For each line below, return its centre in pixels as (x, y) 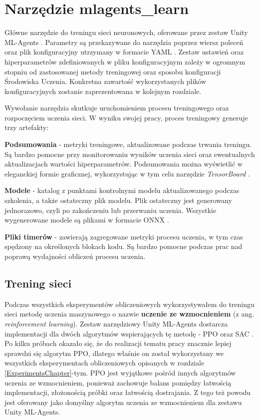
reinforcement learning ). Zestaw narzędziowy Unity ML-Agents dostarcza (116, 323)
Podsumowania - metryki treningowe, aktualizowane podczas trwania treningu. (128, 144)
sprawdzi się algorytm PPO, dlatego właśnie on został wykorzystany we (114, 353)
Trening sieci (38, 283)
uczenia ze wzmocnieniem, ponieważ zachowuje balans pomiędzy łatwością (118, 382)
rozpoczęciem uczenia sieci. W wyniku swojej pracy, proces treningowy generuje (126, 117)
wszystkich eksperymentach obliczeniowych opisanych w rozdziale (105, 363)
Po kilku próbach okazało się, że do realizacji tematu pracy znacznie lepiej (118, 343)
